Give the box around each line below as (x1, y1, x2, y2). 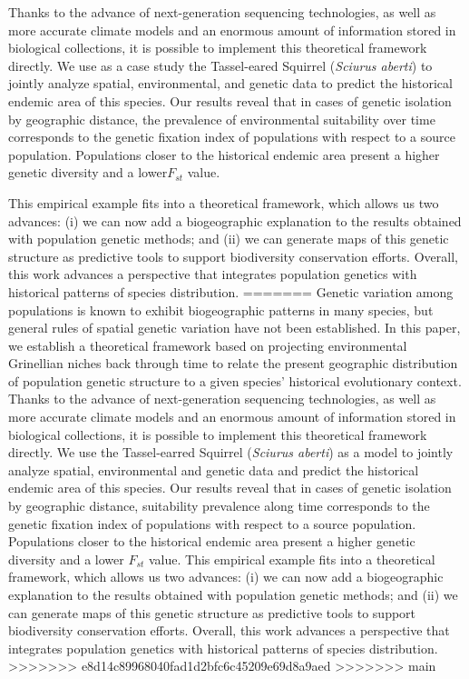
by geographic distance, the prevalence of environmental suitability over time (8, 109, 435, 128)
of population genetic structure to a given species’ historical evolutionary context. (8, 371, 462, 390)
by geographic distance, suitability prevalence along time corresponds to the (8, 496, 430, 515)
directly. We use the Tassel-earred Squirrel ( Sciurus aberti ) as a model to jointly (8, 443, 454, 462)
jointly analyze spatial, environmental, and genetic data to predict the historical (8, 74, 453, 93)
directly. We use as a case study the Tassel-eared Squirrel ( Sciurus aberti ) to (8, 55, 433, 75)
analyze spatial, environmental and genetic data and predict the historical (8, 460, 419, 479)
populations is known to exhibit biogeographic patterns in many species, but (8, 300, 434, 319)
